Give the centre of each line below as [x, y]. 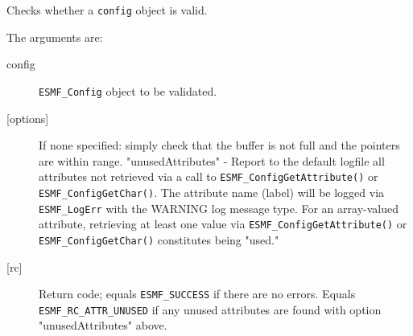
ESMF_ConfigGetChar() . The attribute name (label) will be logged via [212, 192]
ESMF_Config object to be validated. [128, 90]
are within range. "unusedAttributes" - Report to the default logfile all [212, 160]
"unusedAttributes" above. [103, 325]
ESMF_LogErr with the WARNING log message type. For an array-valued [219, 208]
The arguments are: [55, 37]
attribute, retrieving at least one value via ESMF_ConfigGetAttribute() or [223, 224]
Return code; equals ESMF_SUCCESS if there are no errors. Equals [197, 294]
